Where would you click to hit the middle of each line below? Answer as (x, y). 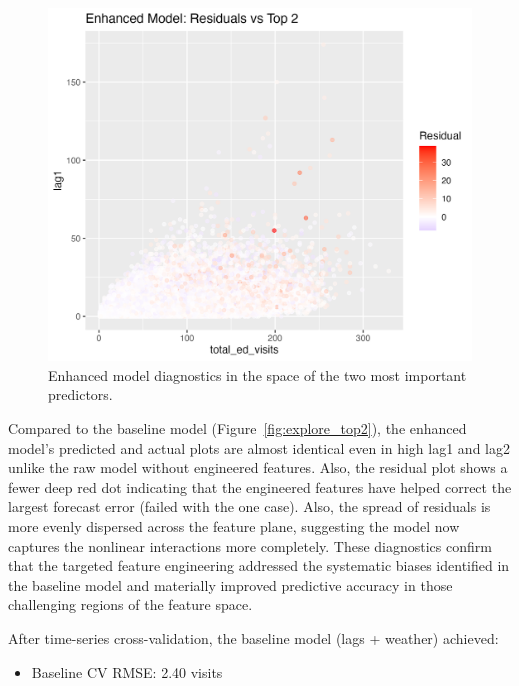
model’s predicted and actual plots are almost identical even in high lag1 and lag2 (259, 447)
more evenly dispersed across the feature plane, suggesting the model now (234, 525)
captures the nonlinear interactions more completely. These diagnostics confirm (250, 545)
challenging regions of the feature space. (130, 604)
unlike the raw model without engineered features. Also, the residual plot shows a (258, 467)
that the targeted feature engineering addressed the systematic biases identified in (259, 565)
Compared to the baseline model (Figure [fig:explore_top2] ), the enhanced (237, 427)
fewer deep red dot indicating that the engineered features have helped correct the (260, 486)
